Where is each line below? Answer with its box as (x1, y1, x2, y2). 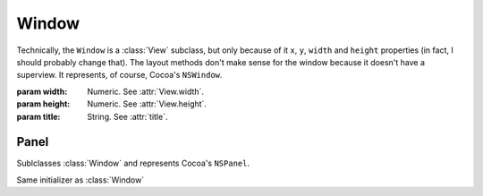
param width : (16, 86, 68, 97)
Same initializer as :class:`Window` (16, 175, 145, 185)
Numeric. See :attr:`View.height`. (87, 98, 208, 109)
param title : (16, 111, 61, 122)
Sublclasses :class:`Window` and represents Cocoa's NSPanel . (16, 158, 250, 169)
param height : (16, 98, 71, 109)
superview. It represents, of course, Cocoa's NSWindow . (16, 70, 223, 81)
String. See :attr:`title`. (87, 111, 168, 122)
